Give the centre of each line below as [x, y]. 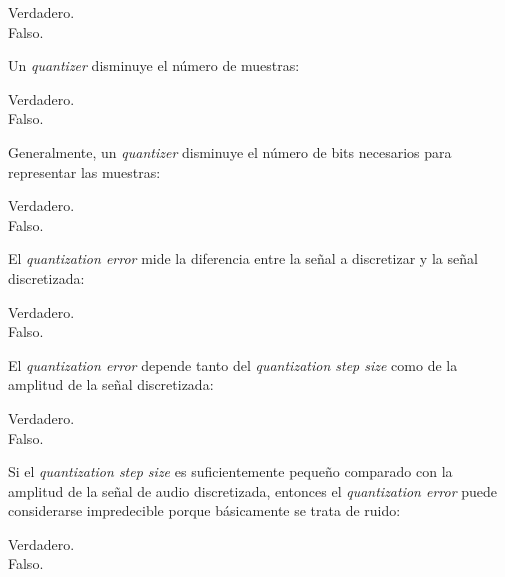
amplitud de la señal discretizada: [111, 384]
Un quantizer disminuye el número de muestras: [154, 65]
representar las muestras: [84, 171]
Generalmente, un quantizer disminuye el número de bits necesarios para [230, 151]
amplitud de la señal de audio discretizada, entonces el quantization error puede [253, 490]
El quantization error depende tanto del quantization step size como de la [233, 364]
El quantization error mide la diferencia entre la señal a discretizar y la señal [243, 258]
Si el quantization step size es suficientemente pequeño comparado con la [230, 471]
